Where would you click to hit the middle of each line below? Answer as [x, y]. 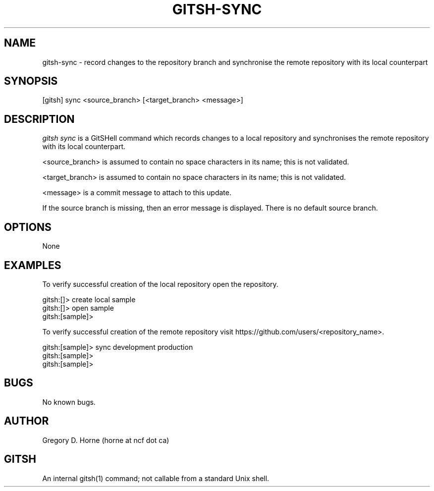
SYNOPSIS [31, 81]
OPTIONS [28, 227]
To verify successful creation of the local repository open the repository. [160, 284]
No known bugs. [69, 402]
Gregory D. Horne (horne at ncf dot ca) [106, 440]
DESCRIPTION [39, 119]
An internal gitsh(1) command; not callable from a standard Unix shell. [156, 478]
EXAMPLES [33, 265]
